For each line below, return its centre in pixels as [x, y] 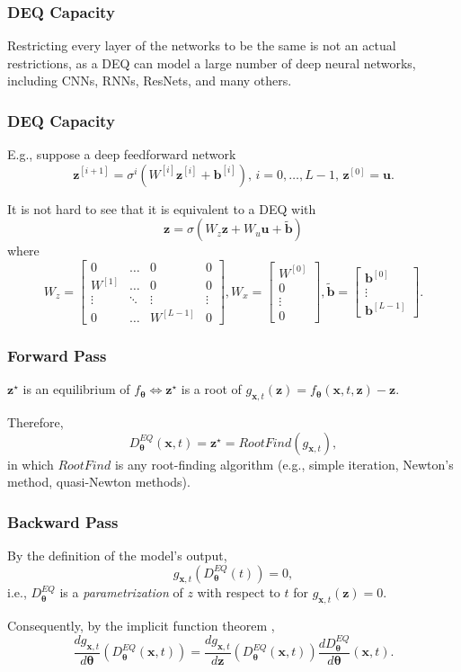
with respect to [239, 592]
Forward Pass [57, 355]
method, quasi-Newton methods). [99, 482]
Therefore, [35, 422]
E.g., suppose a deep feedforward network [122, 154]
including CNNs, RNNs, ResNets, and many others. [150, 81]
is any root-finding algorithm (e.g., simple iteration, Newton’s [284, 464]
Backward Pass [63, 521]
